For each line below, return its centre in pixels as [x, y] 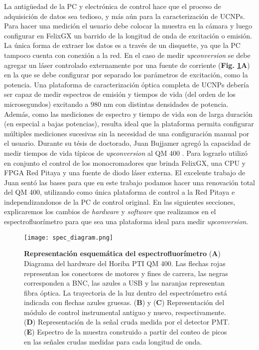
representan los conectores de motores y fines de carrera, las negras [126, 273]
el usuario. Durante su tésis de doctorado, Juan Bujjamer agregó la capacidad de [127, 143]
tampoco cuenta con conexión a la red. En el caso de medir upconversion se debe [127, 55]
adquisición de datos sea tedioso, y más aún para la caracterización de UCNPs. [125, 16]
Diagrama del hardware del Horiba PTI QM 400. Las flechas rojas [125, 263]
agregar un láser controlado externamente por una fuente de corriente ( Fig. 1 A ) [127, 65]
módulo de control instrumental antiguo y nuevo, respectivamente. [125, 312]
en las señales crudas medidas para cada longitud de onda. [113, 341]
